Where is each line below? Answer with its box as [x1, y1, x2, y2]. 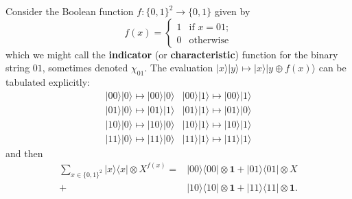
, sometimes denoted [42, 60, 128, 75]
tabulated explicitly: [5, 74, 90, 89]
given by [214, 4, 250, 18]
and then [5, 145, 43, 160]
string [5, 60, 30, 75]
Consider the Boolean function [5, 4, 134, 18]
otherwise [189, 35, 229, 45]
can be [318, 60, 347, 75]
